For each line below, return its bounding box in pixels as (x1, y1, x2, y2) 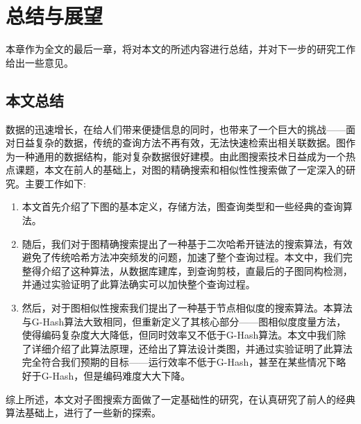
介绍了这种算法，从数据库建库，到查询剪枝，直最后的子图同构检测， (41, 263, 353, 278)
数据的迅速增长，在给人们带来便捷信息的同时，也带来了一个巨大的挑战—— (6, 121, 346, 136)
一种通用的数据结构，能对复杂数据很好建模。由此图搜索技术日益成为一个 (15, 149, 346, 163)
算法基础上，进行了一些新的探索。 (6, 405, 161, 420)
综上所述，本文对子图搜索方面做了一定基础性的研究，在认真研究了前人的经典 (6, 391, 355, 406)
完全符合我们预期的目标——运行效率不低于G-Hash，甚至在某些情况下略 (22, 355, 346, 369)
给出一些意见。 (6, 55, 74, 69)
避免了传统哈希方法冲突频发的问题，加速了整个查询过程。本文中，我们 (22, 250, 343, 264)
